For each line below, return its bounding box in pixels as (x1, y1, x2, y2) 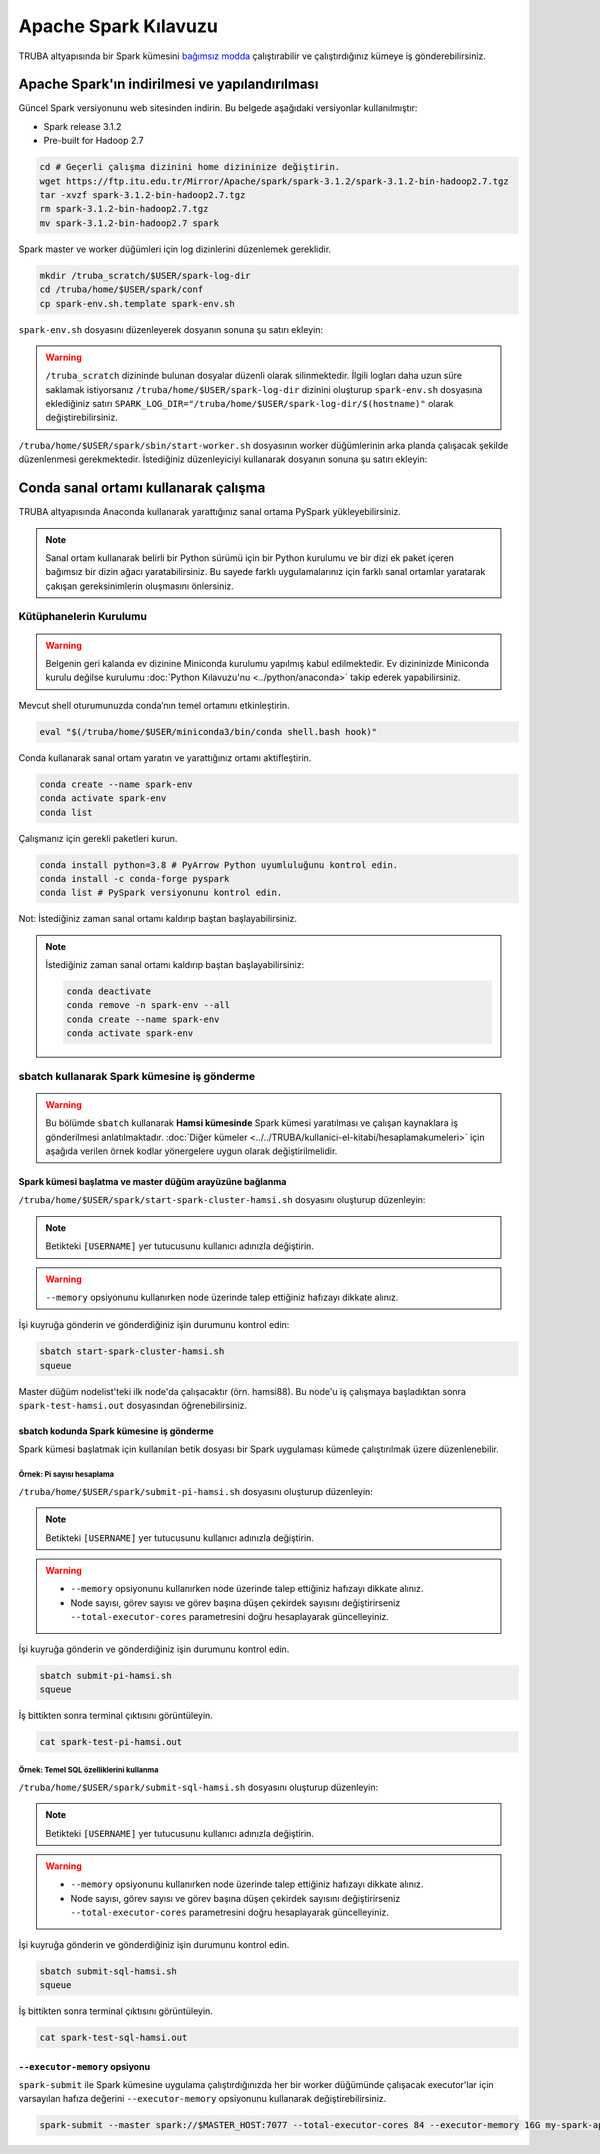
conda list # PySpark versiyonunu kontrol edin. (39, 887, 283, 899)
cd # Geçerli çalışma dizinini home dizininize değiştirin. (39, 161, 341, 173)
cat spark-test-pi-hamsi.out (39, 1736, 183, 1747)
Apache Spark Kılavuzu (18, 15, 219, 37)
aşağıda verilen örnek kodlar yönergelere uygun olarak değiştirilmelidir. (45, 1145, 338, 1157)
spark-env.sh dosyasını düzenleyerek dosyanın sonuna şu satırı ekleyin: (18, 323, 324, 335)
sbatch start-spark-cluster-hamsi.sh (39, 1346, 225, 1357)
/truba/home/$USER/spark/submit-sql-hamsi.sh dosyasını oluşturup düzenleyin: (18, 1781, 379, 1793)
